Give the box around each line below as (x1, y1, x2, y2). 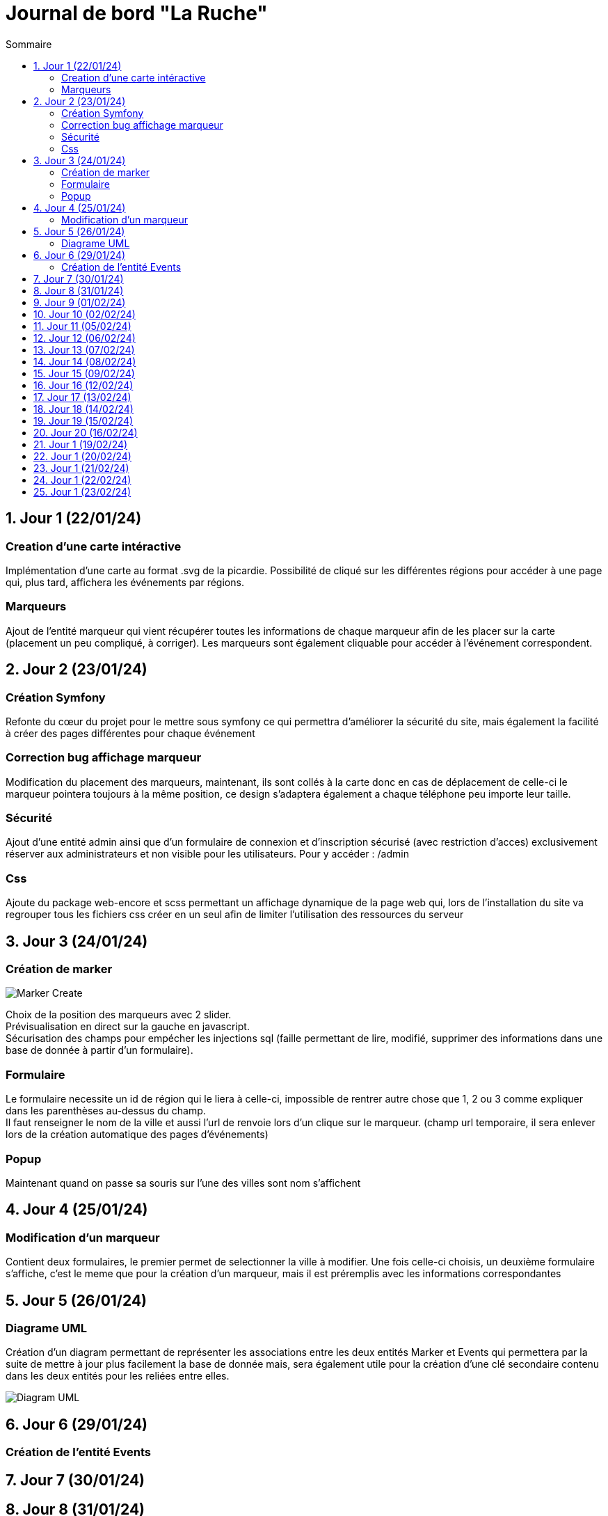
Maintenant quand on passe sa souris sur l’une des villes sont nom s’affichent (6, 1176, 361, 1189)
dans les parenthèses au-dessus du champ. (6, 1105, 206, 1117)
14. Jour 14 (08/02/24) (33, 355, 136, 368)
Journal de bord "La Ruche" (6, 1, 268, 25)
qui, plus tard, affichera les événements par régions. (6, 576, 244, 588)
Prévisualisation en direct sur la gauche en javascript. (6, 1020, 250, 1033)
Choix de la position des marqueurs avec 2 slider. (6, 1009, 232, 1021)
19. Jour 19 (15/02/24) (33, 414, 134, 427)
